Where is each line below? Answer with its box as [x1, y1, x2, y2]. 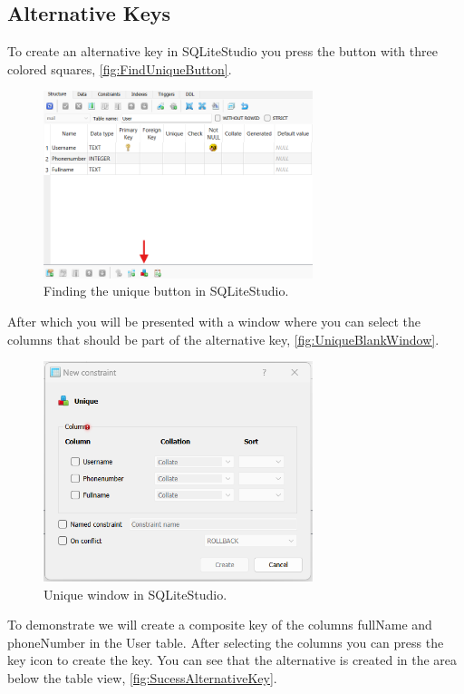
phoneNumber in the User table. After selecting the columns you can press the [7, 632, 444, 651]
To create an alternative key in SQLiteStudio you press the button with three [7, 42, 438, 61]
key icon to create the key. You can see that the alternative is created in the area [7, 650, 458, 670]
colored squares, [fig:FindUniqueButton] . [7, 59, 232, 78]
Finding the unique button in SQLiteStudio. [43, 281, 289, 300]
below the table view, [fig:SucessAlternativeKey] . [7, 669, 277, 688]
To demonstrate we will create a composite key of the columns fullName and [7, 615, 432, 634]
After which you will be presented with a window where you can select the [7, 311, 421, 330]
